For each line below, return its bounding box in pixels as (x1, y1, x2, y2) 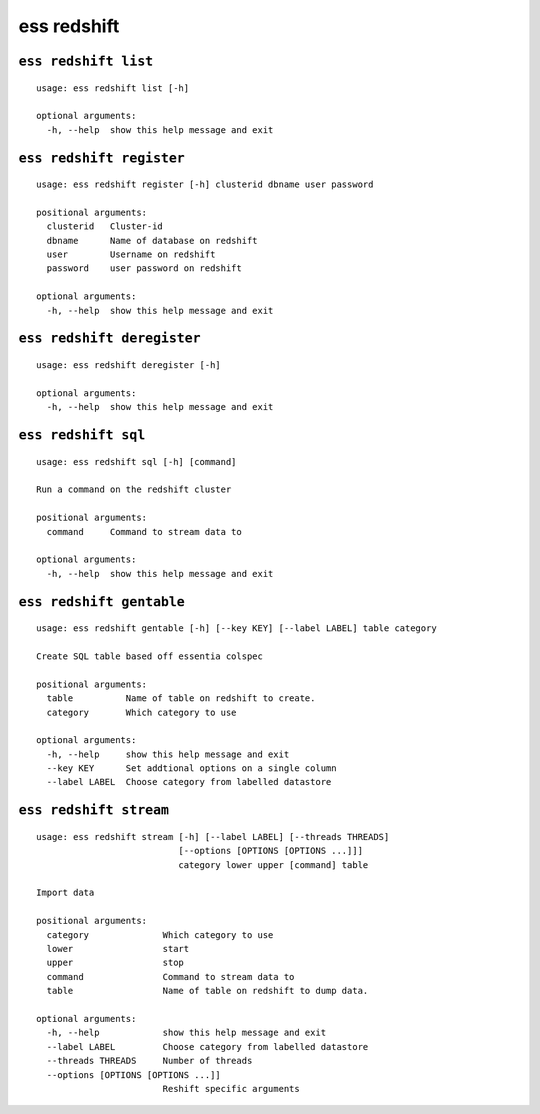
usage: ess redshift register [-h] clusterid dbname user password (36, 179, 374, 190)
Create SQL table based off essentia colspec (36, 650, 264, 662)
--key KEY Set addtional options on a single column (46, 763, 337, 774)
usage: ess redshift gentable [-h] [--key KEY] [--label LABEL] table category (36, 623, 437, 634)
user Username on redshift (46, 249, 216, 260)
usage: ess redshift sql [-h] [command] (36, 456, 237, 467)
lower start (46, 943, 190, 954)
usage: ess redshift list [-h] (36, 82, 190, 94)
